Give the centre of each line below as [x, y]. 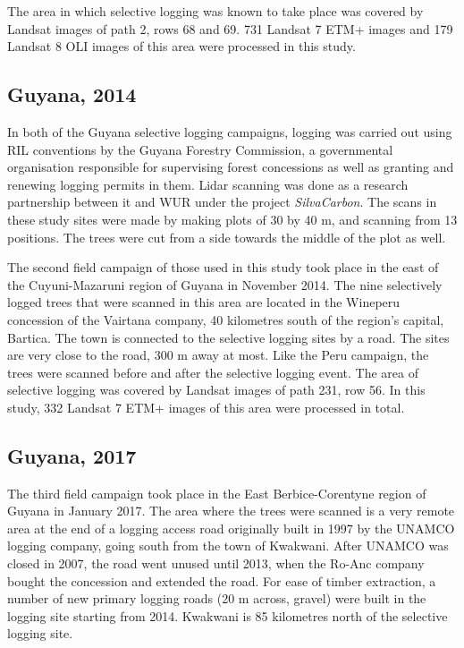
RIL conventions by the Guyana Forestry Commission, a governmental [200, 149]
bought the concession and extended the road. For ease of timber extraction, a [222, 580]
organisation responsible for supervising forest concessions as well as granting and [231, 167]
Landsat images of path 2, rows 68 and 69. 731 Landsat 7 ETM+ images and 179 [230, 28]
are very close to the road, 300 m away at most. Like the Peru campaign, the [218, 355]
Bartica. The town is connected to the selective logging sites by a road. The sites [228, 337]
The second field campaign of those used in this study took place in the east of [223, 267]
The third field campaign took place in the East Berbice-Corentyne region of [217, 493]
